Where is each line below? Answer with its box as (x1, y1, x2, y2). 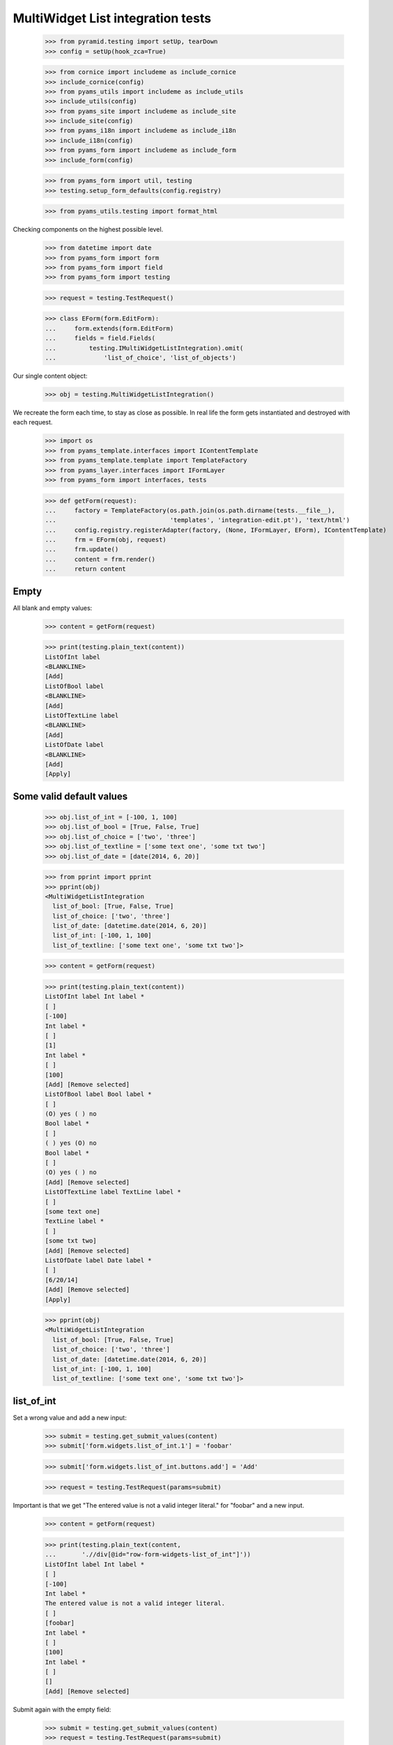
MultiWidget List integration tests (13, 10, 212, 26)
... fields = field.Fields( (45, 334, 156, 342)
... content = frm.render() (45, 555, 156, 563)
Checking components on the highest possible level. (13, 225, 164, 234)
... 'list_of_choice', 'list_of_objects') (45, 354, 236, 362)
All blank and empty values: (13, 604, 93, 612)
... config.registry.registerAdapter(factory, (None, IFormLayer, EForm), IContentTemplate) (45, 526, 387, 534)
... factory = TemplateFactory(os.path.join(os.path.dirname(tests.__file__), (45, 506, 336, 514)
